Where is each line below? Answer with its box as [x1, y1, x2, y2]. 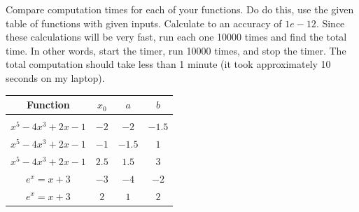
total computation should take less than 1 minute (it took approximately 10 [6, 57, 331, 71]
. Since [316, 15, 345, 30]
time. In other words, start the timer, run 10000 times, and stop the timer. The [6, 43, 346, 57]
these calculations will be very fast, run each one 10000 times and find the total [6, 29, 347, 44]
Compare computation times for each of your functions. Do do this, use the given [6, 2, 354, 16]
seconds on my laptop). [6, 70, 105, 85]
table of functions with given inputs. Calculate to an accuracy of [6, 15, 282, 30]
